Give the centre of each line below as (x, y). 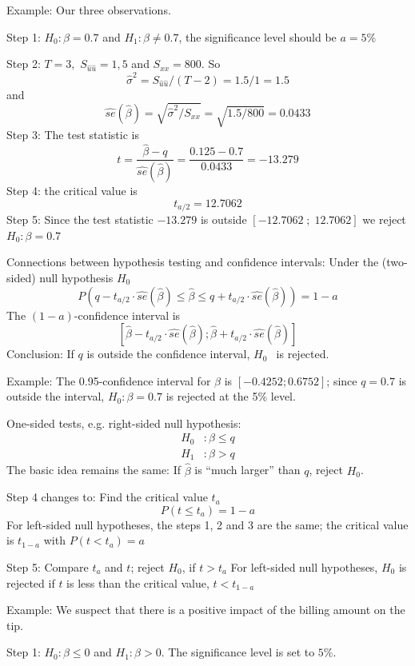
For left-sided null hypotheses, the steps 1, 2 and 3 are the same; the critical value (207, 524)
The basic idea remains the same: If (94, 470)
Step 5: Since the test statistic (80, 219)
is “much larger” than (247, 470)
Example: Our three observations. (89, 10)
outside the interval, (56, 396)
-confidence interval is (127, 315)
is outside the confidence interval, (168, 354)
